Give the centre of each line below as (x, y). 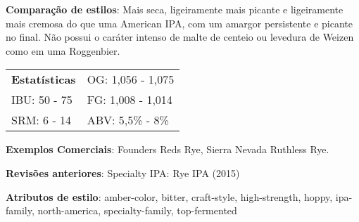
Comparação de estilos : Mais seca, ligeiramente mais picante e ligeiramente (175, 9)
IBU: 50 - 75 (42, 100)
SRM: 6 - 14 (42, 120)
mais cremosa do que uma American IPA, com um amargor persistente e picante (179, 23)
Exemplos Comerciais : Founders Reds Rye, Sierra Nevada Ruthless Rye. (168, 149)
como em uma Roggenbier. (63, 50)
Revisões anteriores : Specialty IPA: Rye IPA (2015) (123, 172)
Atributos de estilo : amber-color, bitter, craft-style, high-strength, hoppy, (169, 196)
